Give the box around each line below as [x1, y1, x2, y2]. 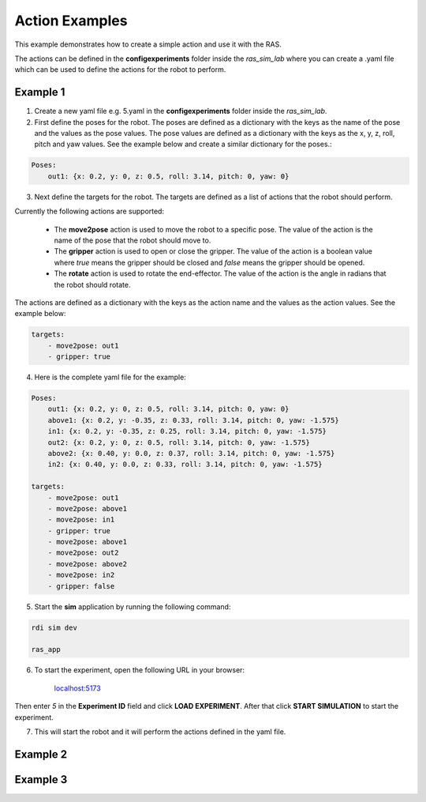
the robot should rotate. [54, 280, 131, 289]
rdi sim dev [31, 623, 78, 632]
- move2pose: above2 [47, 559, 128, 568]
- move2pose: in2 [47, 570, 115, 580]
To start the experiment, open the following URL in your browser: [34, 665, 245, 675]
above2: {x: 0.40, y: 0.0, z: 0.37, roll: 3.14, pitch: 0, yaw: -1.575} [47, 449, 335, 457]
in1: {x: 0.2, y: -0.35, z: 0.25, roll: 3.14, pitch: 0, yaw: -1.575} [47, 427, 327, 436]
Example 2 [14, 747, 67, 761]
